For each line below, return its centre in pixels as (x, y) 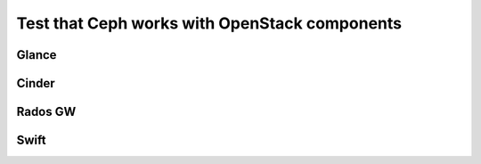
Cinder (36, 83)
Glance (37, 55)
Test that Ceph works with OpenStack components (209, 23)
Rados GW (46, 112)
